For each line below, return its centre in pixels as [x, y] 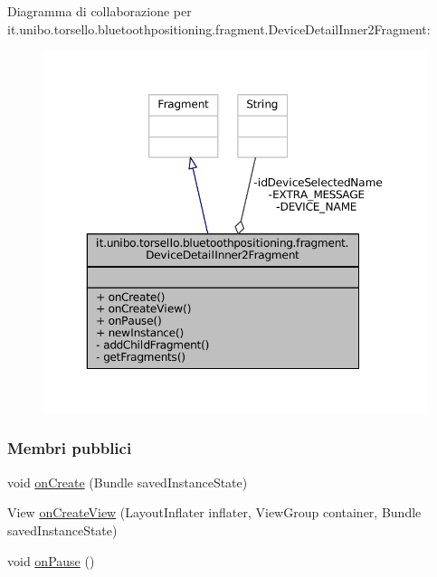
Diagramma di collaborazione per [100, 11]
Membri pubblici [70, 448]
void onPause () [51, 560]
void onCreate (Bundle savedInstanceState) [128, 482]
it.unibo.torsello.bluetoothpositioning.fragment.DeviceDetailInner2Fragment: [219, 28]
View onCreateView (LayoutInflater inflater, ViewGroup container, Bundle [214, 512]
